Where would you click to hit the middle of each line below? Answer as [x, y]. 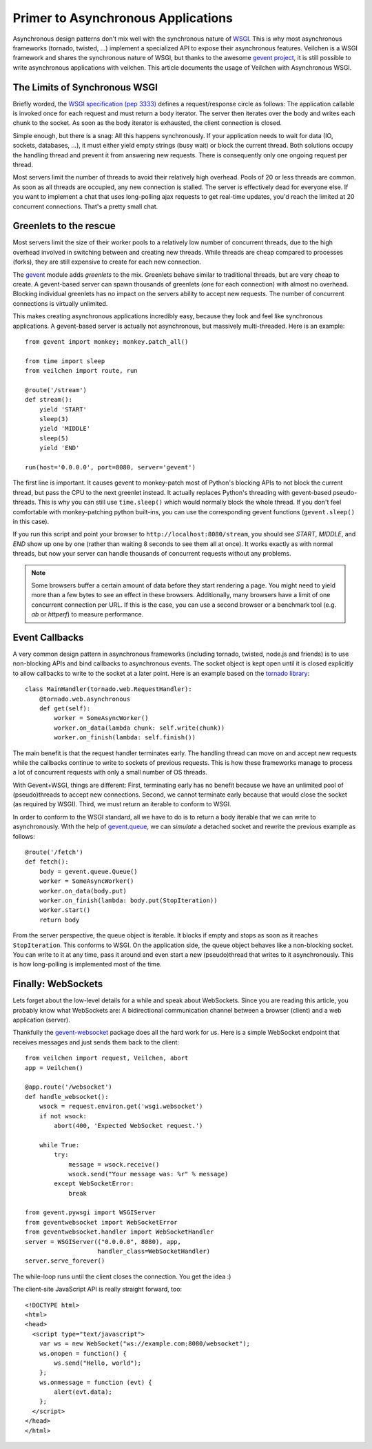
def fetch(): [47, 862]
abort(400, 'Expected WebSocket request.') [128, 1126]
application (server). [41, 1020]
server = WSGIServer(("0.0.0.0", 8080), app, [103, 1242]
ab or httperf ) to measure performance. [87, 614]
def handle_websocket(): [67, 1097]
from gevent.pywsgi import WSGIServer [91, 1213]
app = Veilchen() [54, 1068]
